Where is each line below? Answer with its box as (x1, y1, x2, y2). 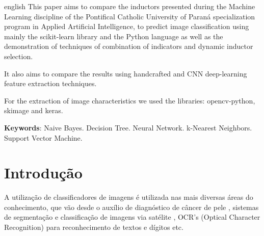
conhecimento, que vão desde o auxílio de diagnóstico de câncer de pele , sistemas (4, 201, 259, 212)
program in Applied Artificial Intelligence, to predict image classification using (4, 21, 249, 32)
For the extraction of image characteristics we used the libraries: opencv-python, (4, 95, 255, 106)
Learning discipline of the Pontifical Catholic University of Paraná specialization (4, 11, 255, 21)
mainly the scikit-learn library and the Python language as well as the (4, 31, 223, 41)
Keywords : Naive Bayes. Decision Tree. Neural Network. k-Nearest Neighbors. (4, 122, 252, 133)
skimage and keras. (4, 105, 63, 116)
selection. (4, 50, 33, 61)
